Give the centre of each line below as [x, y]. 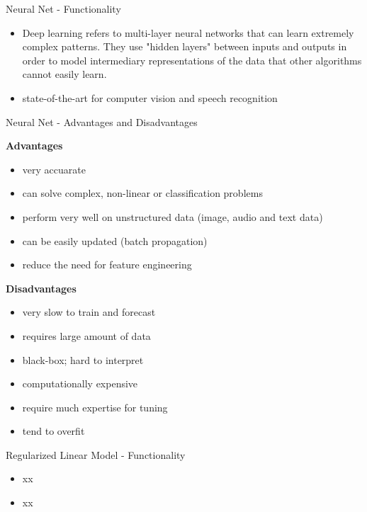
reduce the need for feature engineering [107, 264]
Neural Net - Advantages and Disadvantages [102, 121]
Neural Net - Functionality [63, 8]
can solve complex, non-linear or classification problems [142, 193]
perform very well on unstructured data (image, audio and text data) [173, 216]
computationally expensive [80, 383]
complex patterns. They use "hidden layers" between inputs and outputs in [185, 46]
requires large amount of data [86, 335]
